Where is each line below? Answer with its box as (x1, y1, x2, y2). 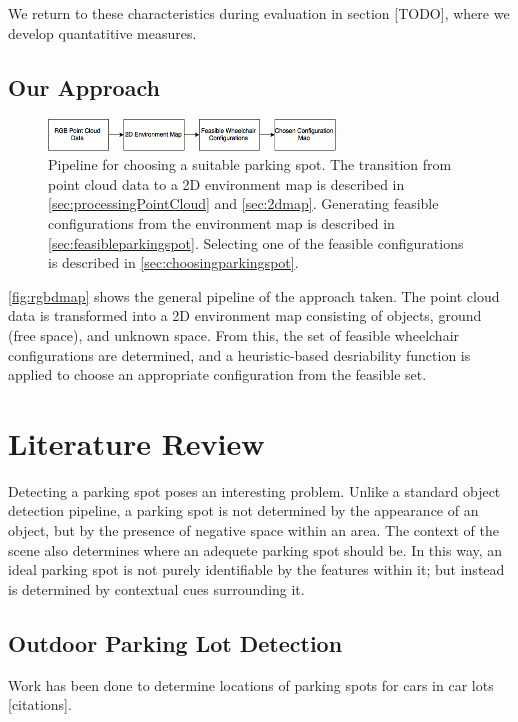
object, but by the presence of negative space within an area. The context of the (8, 520, 499, 541)
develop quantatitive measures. (8, 22, 197, 43)
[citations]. (8, 694, 72, 715)
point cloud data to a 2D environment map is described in (48, 173, 405, 194)
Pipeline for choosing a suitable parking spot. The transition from (48, 154, 452, 175)
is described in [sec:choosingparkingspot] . (48, 252, 299, 273)
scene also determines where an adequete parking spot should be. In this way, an (8, 539, 503, 560)
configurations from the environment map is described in (48, 212, 395, 233)
